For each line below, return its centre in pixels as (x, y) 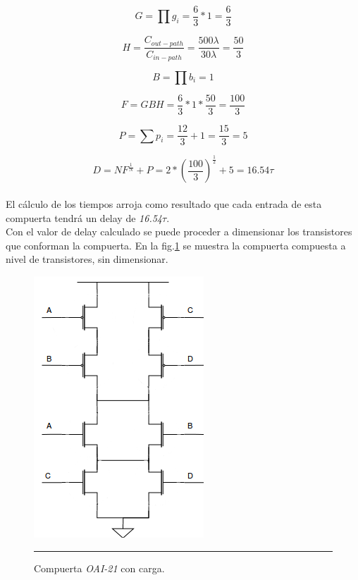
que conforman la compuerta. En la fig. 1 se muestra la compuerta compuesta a (176, 245)
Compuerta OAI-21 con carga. (99, 568)
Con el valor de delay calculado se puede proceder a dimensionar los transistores (179, 232)
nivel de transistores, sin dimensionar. (87, 259)
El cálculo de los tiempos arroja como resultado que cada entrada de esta (164, 204)
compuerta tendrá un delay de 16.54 (84, 217)
